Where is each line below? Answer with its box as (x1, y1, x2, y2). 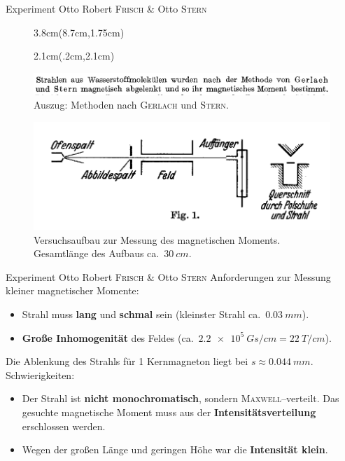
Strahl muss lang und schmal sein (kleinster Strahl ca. (22, 307, 261, 322)
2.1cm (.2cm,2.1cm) (34, 48, 115, 63)
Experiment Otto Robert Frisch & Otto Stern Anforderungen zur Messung (6, 269, 331, 284)
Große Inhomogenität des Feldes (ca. (22, 330, 194, 345)
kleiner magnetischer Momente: (6, 283, 139, 298)
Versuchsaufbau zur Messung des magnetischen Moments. (34, 232, 281, 247)
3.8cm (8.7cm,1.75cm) (34, 25, 125, 39)
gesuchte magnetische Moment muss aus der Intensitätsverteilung (22, 405, 316, 420)
